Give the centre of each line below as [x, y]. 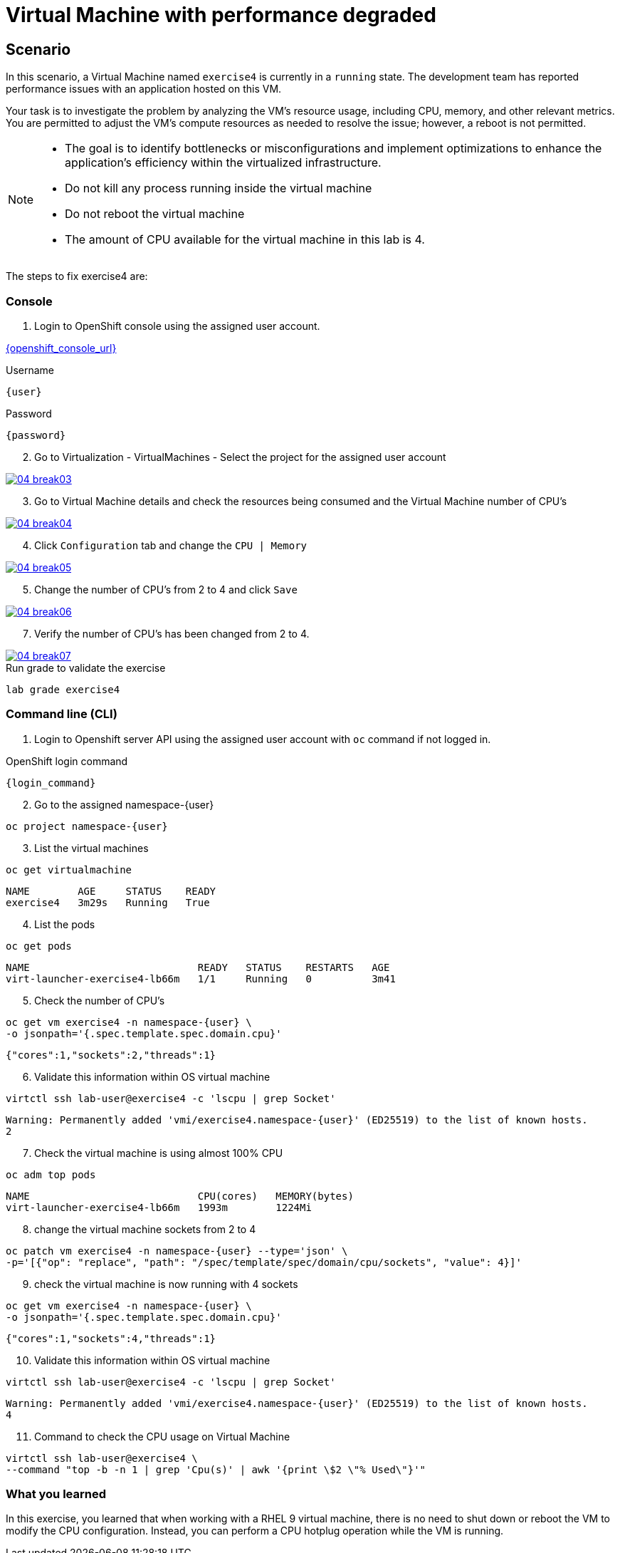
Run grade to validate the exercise [86, 668]
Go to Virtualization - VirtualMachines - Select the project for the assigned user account [240, 457]
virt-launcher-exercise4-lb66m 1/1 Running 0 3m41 [201, 978]
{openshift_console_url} [61, 348]
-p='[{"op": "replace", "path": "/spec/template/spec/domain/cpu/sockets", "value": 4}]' [264, 1262]
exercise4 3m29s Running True [108, 902]
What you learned [56, 1494]
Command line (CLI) [62, 714]
